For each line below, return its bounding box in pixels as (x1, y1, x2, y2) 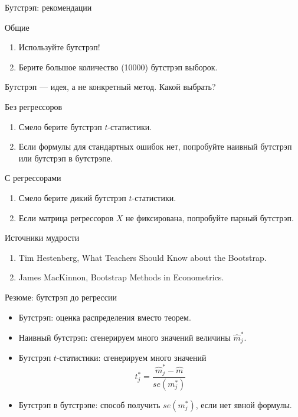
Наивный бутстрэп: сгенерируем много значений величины (18, 331, 231, 343)
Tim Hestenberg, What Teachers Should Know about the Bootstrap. (18, 251, 267, 263)
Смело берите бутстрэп (18, 120, 102, 132)
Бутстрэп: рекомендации (5, 1, 92, 13)
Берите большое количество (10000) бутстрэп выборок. (18, 60, 218, 73)
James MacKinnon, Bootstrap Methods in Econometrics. (18, 271, 224, 283)
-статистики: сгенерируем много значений (56, 351, 207, 364)
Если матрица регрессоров (18, 211, 114, 224)
